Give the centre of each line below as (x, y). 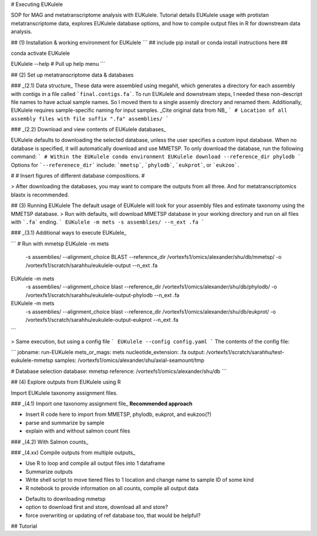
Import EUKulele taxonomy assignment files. (64, 393)
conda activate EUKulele (41, 53)
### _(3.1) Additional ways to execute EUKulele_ (69, 233)
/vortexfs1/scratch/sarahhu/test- (245, 352)
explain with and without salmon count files (78, 431)
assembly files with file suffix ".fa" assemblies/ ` (90, 119)
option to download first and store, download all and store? (97, 507)
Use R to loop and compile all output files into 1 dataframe (95, 463)
